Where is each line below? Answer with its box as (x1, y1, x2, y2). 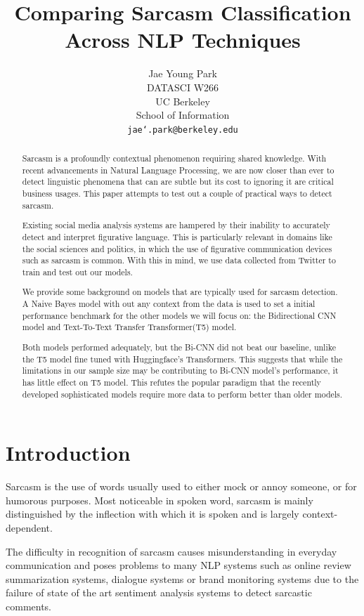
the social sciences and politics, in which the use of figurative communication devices (22, 242, 332, 254)
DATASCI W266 (146, 79, 219, 94)
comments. (6, 598, 52, 613)
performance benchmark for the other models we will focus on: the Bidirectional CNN (22, 309, 337, 321)
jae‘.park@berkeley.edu (127, 124, 238, 135)
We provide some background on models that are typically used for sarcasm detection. (22, 286, 338, 298)
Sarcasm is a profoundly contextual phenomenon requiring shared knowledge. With (22, 152, 327, 164)
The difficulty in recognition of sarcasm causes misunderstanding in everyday (6, 544, 337, 558)
